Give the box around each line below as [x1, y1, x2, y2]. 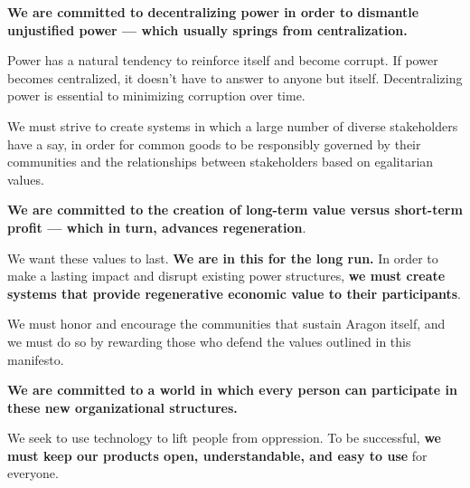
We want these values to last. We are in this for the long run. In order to [7, 248, 438, 267]
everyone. [7, 464, 59, 483]
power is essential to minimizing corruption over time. [7, 86, 305, 105]
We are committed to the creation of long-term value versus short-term [7, 200, 463, 219]
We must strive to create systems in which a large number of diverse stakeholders [7, 116, 458, 135]
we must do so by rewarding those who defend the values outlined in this [7, 331, 411, 350]
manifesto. [7, 349, 64, 368]
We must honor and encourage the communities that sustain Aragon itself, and [7, 314, 446, 333]
